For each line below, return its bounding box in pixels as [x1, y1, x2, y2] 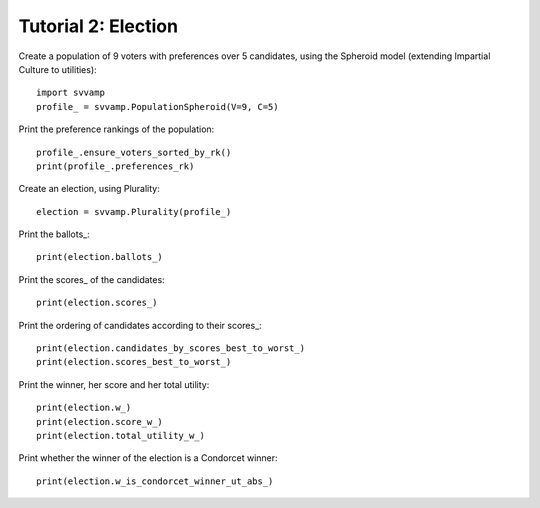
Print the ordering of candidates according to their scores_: [18, 319, 262, 331]
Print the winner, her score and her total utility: [18, 378, 210, 390]
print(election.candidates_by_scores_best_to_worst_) [36, 343, 305, 354]
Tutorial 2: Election [18, 15, 179, 37]
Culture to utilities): [18, 63, 97, 75]
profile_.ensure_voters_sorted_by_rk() [36, 146, 232, 158]
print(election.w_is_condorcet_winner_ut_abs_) [36, 475, 274, 487]
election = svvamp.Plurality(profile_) [36, 206, 232, 217]
